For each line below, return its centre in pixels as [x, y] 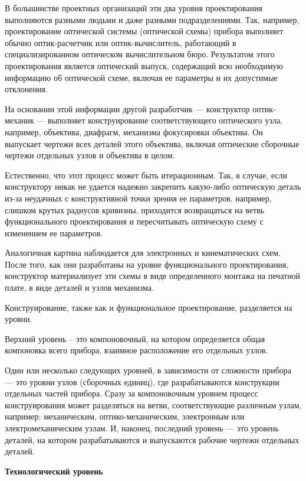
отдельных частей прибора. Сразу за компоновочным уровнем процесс [131, 393]
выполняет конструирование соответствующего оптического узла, [165, 120]
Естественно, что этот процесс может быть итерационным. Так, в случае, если [146, 175]
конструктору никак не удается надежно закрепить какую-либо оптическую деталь [153, 186]
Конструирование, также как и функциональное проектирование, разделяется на [149, 307]
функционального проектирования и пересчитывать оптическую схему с [134, 221]
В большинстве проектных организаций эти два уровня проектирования [134, 8]
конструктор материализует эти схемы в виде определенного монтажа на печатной [153, 276]
